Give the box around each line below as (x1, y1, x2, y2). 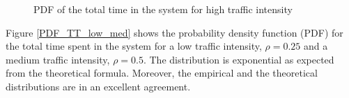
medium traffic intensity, (6, 52, 110, 66)
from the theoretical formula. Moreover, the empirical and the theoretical (6, 66, 318, 80)
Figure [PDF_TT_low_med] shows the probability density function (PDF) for (6, 25, 343, 39)
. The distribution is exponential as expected (143, 52, 334, 66)
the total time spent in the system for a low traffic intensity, (6, 39, 262, 53)
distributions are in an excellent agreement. (6, 79, 191, 93)
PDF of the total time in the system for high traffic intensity (33, 2, 293, 16)
